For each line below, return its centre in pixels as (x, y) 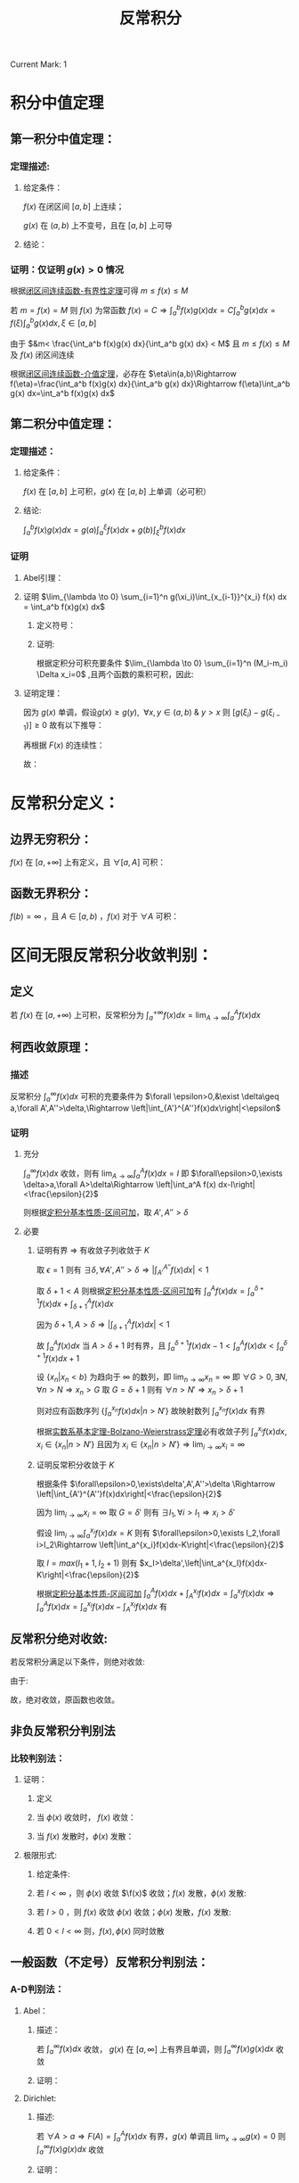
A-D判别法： (37, 1989)
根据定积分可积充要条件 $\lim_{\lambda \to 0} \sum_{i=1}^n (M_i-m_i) (162, 663)
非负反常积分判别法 (63, 1730)
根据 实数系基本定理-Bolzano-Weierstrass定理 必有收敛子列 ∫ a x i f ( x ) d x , (162, 1432)
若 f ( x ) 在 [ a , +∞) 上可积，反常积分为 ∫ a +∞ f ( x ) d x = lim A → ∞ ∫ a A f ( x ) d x (135, 1015)
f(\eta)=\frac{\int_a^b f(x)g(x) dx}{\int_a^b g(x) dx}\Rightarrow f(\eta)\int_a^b (150, 384)
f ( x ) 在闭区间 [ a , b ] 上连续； (73, 207)
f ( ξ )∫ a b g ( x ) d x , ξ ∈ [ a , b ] (53, 323)
